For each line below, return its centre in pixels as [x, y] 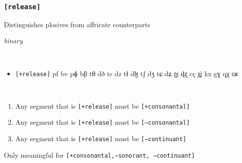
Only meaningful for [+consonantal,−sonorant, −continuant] [99, 155]
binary [13, 41]
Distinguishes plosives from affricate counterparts [77, 24]
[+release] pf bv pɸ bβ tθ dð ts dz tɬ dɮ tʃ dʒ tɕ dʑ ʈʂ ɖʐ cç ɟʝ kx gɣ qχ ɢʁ [127, 73]
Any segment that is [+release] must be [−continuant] [101, 139]
